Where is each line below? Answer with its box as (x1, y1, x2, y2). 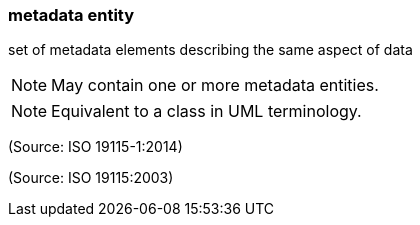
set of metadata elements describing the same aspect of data (8, 41, 413, 59)
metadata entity (8, 5, 135, 25)
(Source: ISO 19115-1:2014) (8, 138, 183, 156)
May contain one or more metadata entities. (51, 75, 379, 96)
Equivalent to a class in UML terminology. (51, 101, 362, 122)
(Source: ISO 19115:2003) (8, 169, 174, 187)
